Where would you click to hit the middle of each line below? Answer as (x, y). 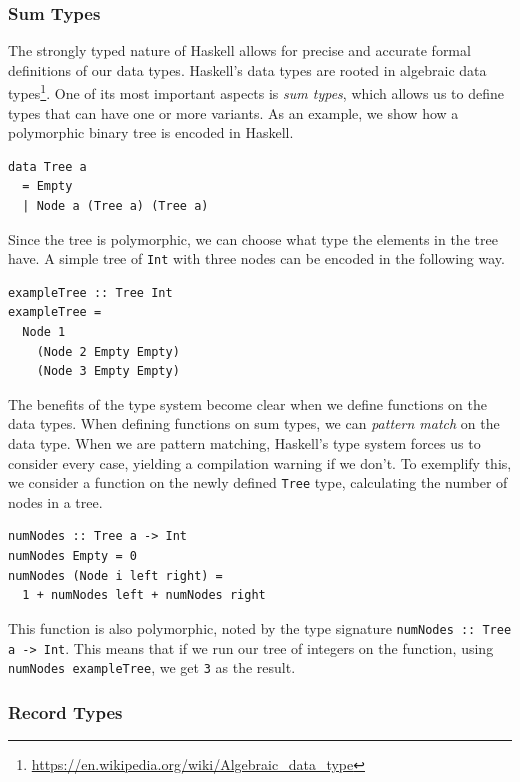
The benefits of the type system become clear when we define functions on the (248, 403)
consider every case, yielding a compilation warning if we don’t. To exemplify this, (260, 462)
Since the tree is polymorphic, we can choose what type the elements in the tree (253, 238)
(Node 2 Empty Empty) (108, 351)
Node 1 (44, 332)
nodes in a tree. (55, 501)
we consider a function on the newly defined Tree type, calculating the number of (258, 482)
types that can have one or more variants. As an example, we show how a (233, 112)
